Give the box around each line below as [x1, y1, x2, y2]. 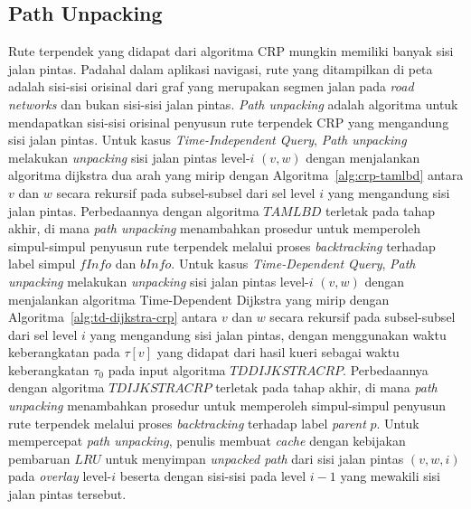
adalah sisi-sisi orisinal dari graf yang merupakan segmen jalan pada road [8, 77, 414, 96]
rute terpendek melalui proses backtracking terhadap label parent [8, 413, 366, 432]
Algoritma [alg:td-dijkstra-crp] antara [8, 307, 218, 326]
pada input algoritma [108, 360, 226, 379]
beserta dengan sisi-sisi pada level [119, 467, 306, 485]
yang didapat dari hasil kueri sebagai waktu [156, 343, 400, 362]
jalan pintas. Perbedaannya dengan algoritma [8, 201, 259, 220]
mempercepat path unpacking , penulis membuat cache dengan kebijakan [8, 431, 406, 450]
